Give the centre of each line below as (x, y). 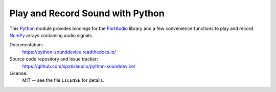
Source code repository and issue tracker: (54, 59)
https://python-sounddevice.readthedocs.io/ (69, 52)
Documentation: (26, 45)
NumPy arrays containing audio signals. (51, 35)
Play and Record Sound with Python (87, 13)
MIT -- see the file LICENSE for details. (63, 80)
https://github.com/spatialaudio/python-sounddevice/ (79, 66)
